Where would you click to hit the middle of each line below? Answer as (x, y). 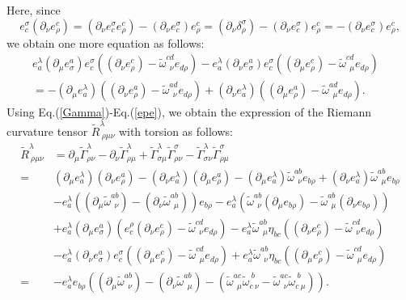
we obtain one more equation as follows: (106, 42)
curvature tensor (47, 131)
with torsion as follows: (176, 131)
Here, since (34, 10)
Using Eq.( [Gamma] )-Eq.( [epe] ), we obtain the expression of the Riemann (189, 112)
